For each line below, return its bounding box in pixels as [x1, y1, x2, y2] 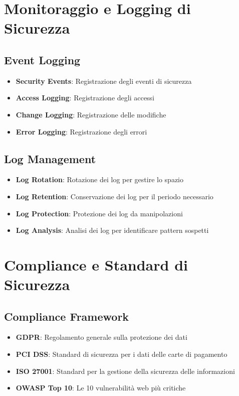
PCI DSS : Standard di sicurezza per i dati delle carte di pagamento [16, 349, 227, 359]
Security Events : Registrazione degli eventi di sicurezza [16, 75, 192, 86]
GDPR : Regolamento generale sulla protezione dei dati [16, 332, 187, 342]
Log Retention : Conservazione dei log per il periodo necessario [16, 191, 213, 201]
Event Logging [4, 52, 81, 67]
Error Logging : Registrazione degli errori [16, 126, 147, 137]
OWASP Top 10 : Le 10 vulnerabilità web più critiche [16, 382, 186, 393]
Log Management [4, 151, 96, 166]
